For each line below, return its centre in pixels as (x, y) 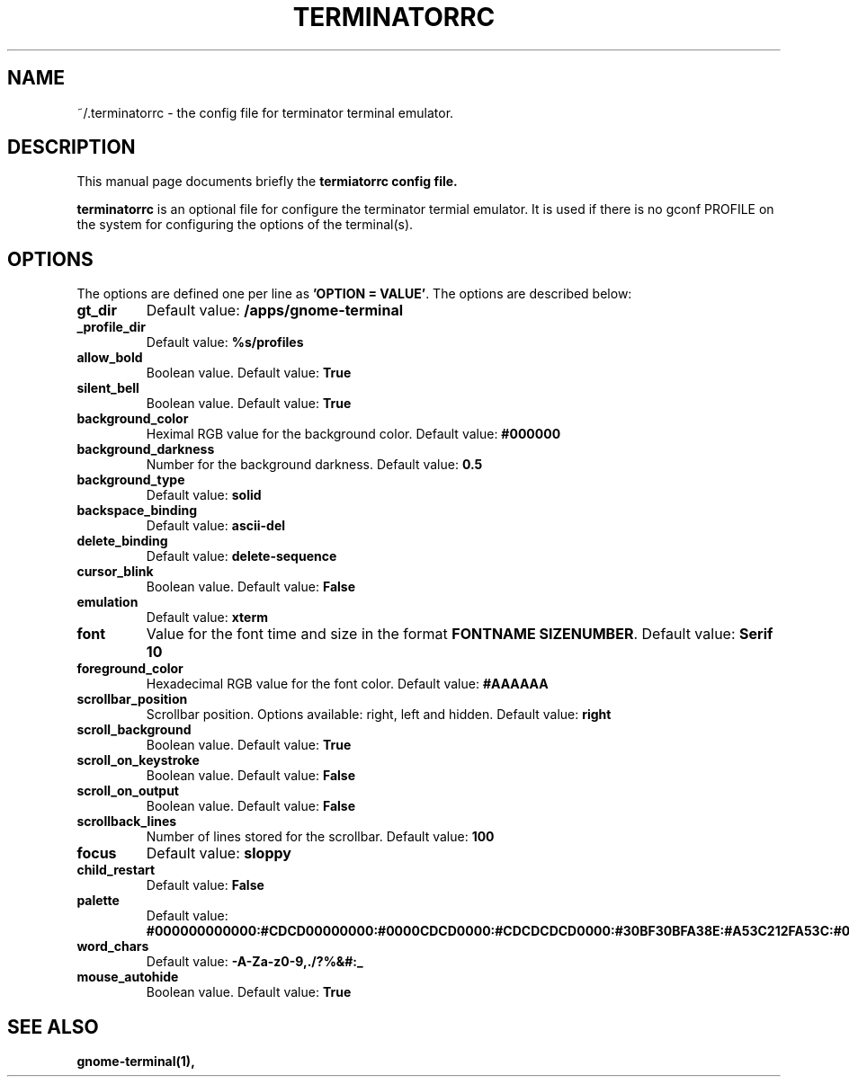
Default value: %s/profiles (225, 342)
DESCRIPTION (71, 147)
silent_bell (108, 388)
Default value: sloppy (219, 853)
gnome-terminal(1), (136, 1062)
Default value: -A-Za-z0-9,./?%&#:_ (255, 962)
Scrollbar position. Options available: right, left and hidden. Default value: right (379, 715)
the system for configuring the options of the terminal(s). (245, 225)
